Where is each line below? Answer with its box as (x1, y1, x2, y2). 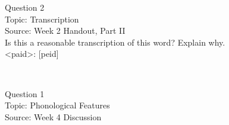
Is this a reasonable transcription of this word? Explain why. (5, 36, 225, 48)
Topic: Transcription (5, 12, 79, 25)
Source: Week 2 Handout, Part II (5, 24, 126, 37)
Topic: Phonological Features (5, 99, 110, 111)
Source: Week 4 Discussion (5, 110, 102, 123)
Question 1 (5, 87, 45, 100)
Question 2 (5, 1, 45, 13)
